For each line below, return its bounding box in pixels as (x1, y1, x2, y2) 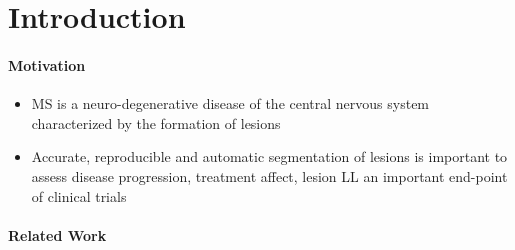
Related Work (8, 224, 107, 245)
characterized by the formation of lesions (31, 112, 281, 133)
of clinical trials (31, 185, 127, 206)
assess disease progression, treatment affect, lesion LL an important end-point (31, 165, 508, 186)
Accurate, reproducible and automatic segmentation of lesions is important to (31, 146, 508, 167)
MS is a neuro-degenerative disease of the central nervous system (31, 93, 430, 114)
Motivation (8, 54, 86, 75)
